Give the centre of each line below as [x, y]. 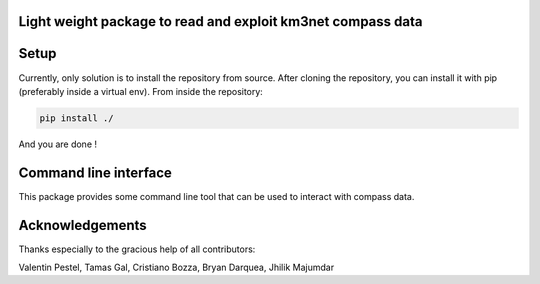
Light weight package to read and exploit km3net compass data [220, 21]
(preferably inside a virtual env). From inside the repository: [141, 91]
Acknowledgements [82, 225]
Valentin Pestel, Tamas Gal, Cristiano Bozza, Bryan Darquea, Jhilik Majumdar [176, 267]
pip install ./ [76, 118]
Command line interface [95, 172]
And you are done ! [58, 144]
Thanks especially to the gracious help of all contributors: [137, 249]
